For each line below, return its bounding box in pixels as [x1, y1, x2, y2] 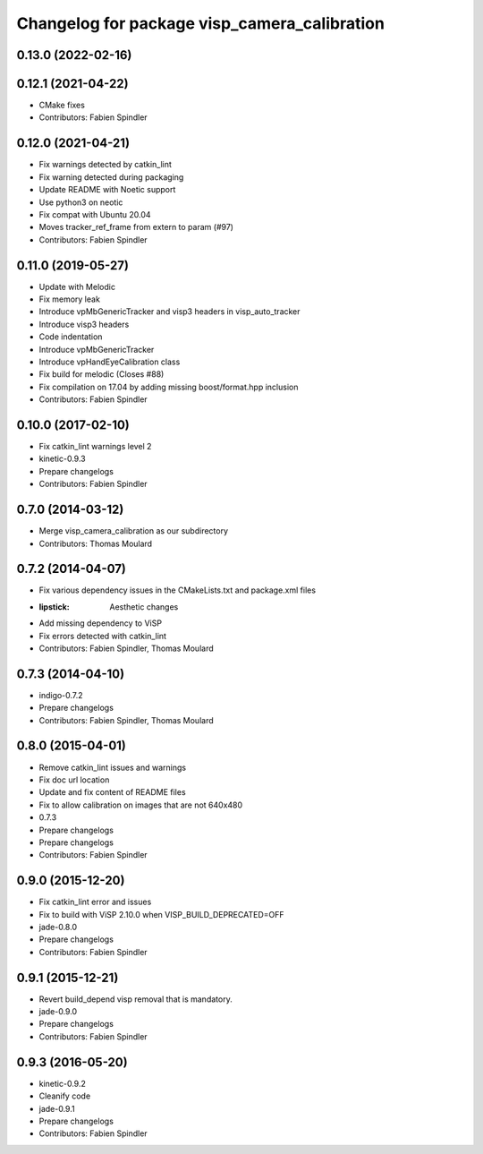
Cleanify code [38, 1090, 91, 1101]
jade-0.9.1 [38, 1103, 75, 1114]
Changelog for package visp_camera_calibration [16, 13, 385, 33]
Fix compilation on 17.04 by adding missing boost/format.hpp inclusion [38, 381, 299, 392]
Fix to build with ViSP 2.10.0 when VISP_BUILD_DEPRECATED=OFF [38, 909, 285, 919]
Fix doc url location [38, 774, 110, 785]
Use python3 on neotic [38, 197, 123, 208]
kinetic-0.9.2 [38, 1078, 87, 1089]
